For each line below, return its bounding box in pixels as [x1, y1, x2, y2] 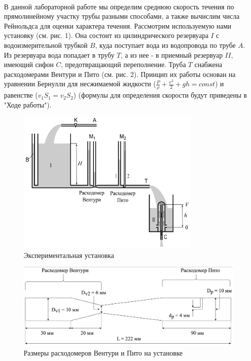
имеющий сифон [4, 59, 54, 70]
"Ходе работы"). [4, 99, 52, 109]
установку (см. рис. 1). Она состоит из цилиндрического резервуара [4, 30, 209, 40]
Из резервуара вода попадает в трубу [4, 49, 114, 60]
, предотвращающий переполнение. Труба [61, 59, 186, 70]
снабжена [194, 59, 222, 70]
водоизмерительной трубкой [4, 39, 88, 50]
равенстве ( [4, 90, 38, 100]
